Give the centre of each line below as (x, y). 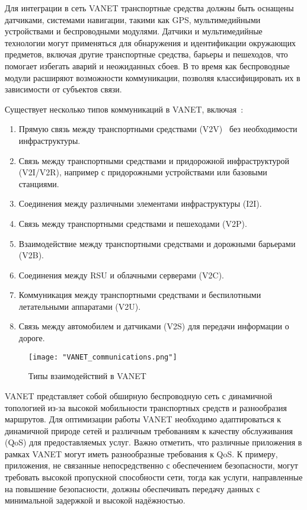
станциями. (39, 183)
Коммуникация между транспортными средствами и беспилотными (140, 295)
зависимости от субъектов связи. (63, 89)
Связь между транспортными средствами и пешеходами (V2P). (133, 223)
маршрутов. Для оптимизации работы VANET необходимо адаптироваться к (143, 419)
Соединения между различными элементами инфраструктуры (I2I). (140, 203)
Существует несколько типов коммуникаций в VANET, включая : (124, 109)
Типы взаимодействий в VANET (87, 376)
